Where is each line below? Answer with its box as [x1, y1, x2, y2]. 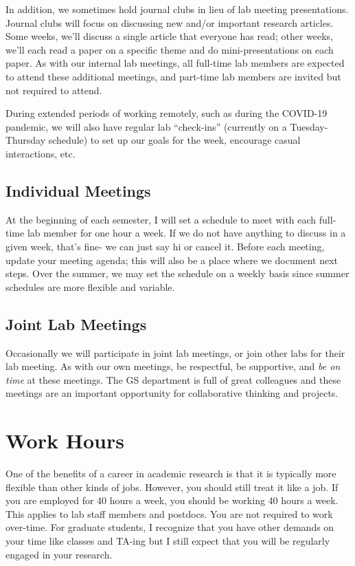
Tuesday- [290, 119, 328, 133]
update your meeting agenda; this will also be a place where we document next [5, 252, 338, 267]
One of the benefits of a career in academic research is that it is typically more [5, 466, 336, 480]
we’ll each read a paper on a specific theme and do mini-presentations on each [5, 42, 334, 56]
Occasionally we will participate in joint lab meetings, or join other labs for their [5, 345, 345, 360]
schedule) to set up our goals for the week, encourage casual [48, 133, 301, 147]
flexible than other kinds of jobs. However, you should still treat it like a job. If [5, 479, 339, 494]
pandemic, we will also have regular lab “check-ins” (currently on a [5, 119, 287, 133]
